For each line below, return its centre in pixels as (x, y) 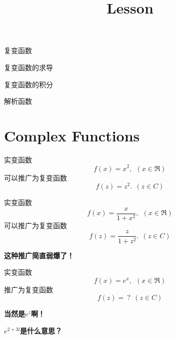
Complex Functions (72, 135)
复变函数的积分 (28, 84)
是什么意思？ (41, 330)
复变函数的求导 (28, 67)
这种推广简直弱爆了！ (39, 255)
